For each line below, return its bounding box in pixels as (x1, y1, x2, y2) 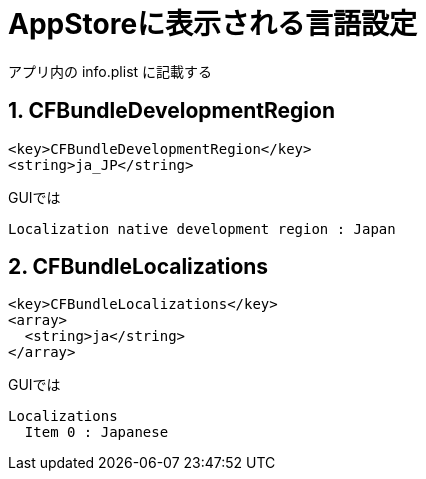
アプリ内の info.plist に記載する (8, 62, 213, 80)
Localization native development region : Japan (8, 220, 396, 237)
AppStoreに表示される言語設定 (8, 7, 418, 41)
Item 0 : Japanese (24, 424, 169, 441)
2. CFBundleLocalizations (8, 254, 269, 280)
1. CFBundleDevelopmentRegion (8, 98, 336, 124)
